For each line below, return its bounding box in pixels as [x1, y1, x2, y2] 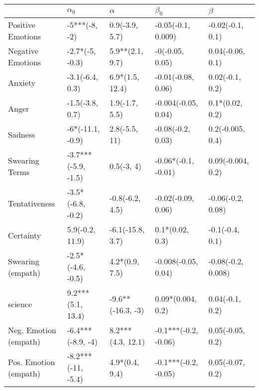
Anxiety [8, 76, 36, 88]
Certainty [8, 229, 41, 241]
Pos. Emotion [8, 356, 55, 368]
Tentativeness [8, 197, 55, 209]
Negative [8, 45, 38, 57]
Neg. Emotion [8, 324, 56, 336]
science [8, 298, 32, 310]
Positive [8, 19, 35, 31]
